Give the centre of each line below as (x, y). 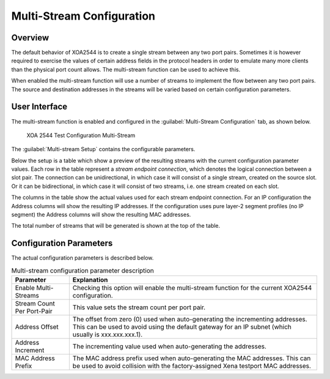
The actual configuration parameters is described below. (82, 258)
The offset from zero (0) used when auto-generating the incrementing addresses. (190, 320)
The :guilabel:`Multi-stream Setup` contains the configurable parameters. (103, 149)
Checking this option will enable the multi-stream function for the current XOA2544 (192, 288)
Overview (30, 38)
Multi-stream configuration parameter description (82, 271)
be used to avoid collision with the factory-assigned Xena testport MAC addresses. (192, 366)
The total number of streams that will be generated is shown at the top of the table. (116, 226)
